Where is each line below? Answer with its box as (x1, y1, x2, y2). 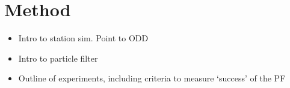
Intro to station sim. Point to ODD (18, 32, 149, 44)
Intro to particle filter (18, 51, 98, 64)
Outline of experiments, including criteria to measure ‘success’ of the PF (18, 72, 286, 84)
